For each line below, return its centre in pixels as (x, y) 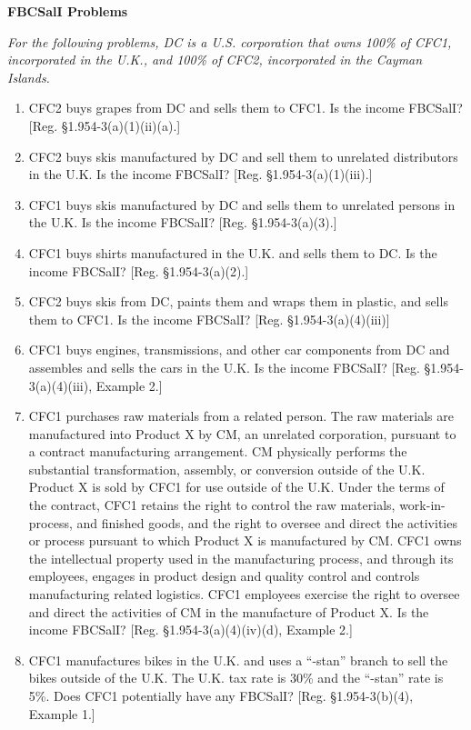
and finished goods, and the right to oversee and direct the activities (267, 522)
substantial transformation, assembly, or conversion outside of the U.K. (227, 469)
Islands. (29, 77)
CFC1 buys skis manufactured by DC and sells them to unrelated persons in (242, 204)
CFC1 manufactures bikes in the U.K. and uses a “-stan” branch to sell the (238, 660)
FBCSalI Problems (68, 11)
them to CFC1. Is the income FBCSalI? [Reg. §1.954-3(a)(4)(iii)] (209, 319)
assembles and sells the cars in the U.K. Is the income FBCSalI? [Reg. (224, 367)
